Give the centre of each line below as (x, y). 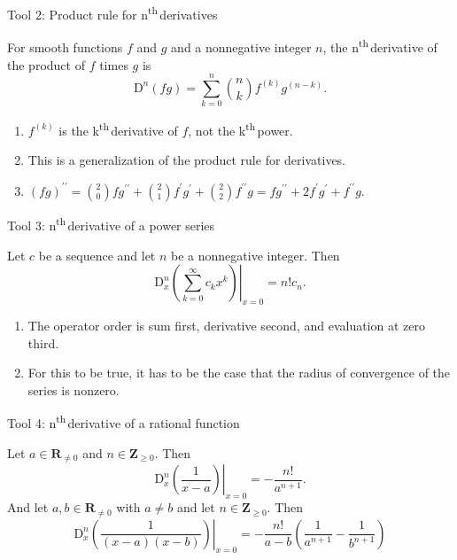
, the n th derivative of (380, 46)
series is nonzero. (74, 389)
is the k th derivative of (118, 129)
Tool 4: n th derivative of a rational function (124, 422)
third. (43, 342)
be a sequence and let (97, 255)
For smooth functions (65, 47)
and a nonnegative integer (241, 47)
